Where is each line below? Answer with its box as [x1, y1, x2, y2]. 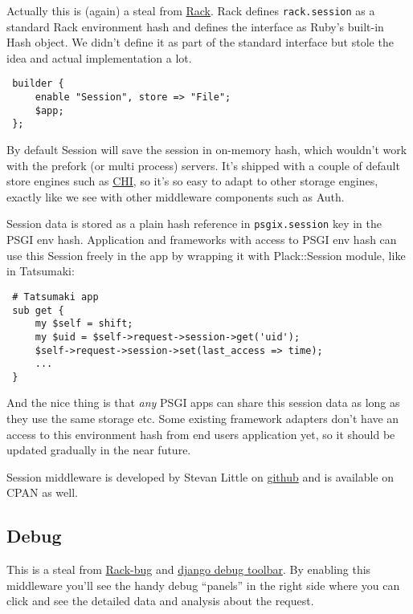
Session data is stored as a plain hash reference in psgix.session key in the [6, 215, 382, 232]
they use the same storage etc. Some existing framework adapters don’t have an [6, 410, 399, 427]
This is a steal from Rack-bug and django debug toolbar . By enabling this [6, 561, 371, 578]
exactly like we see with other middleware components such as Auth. [6, 188, 345, 205]
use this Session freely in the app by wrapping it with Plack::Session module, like [6, 246, 406, 263]
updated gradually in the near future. [6, 441, 191, 458]
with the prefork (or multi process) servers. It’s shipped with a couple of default [6, 157, 400, 173]
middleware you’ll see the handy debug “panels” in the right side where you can [6, 576, 400, 593]
